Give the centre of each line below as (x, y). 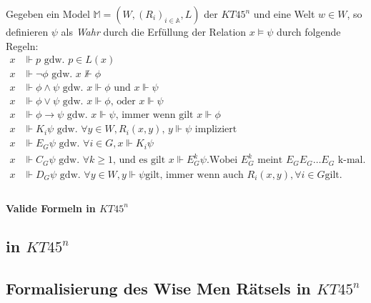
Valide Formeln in (51, 208)
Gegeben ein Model (48, 14)
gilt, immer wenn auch (194, 175)
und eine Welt (284, 14)
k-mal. (352, 160)
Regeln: (22, 45)
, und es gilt (139, 160)
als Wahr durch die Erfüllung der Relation (154, 31)
